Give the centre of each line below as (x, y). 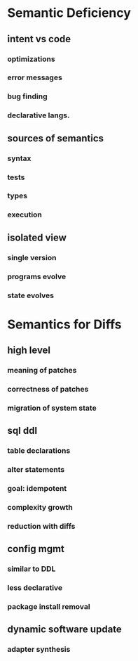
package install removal (49, 607)
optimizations (31, 59)
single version (32, 257)
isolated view (37, 237)
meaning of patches (42, 370)
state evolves (31, 295)
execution (25, 214)
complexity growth (40, 507)
